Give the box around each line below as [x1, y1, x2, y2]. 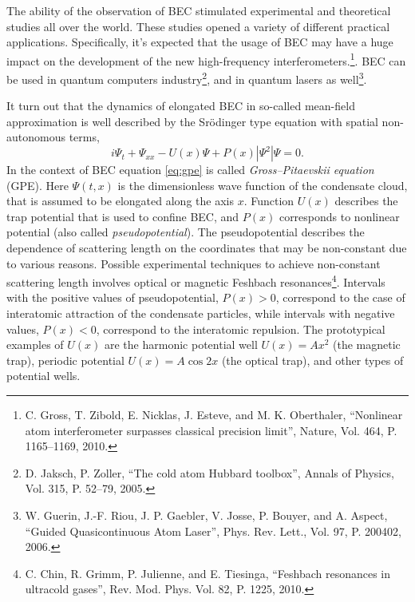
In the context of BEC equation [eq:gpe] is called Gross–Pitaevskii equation [6, 161, 374, 178]
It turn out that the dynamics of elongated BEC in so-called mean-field [6, 97, 355, 114]
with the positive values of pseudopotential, [6, 289, 219, 306]
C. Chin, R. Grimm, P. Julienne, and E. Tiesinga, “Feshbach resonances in [25, 564, 391, 581]
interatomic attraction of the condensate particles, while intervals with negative [6, 305, 395, 322]
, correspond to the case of [275, 289, 405, 306]
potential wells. [6, 367, 81, 384]
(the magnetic [333, 336, 401, 353]
